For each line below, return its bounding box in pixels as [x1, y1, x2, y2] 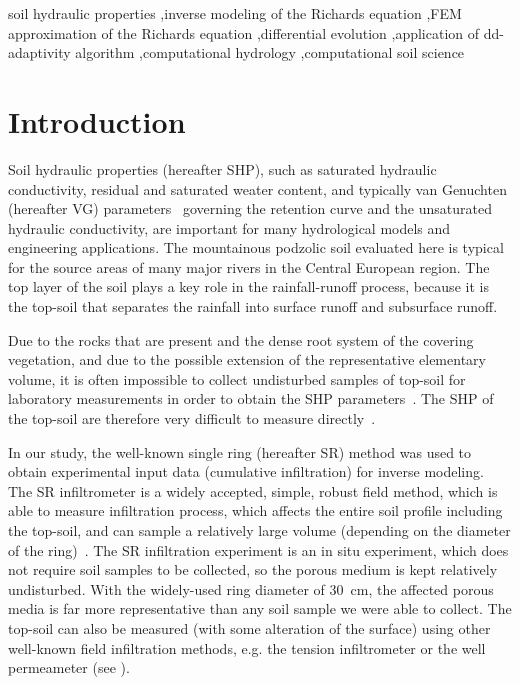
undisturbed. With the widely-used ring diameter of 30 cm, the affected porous [8, 578, 494, 599]
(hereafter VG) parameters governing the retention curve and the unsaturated [8, 198, 492, 219]
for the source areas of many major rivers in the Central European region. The [8, 256, 490, 277]
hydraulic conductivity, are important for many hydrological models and [8, 217, 451, 238]
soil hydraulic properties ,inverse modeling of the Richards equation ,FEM [8, 3, 462, 23]
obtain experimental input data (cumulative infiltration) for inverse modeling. [8, 461, 484, 482]
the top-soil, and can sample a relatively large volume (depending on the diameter [8, 520, 511, 540]
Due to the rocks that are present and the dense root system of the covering [8, 329, 474, 350]
